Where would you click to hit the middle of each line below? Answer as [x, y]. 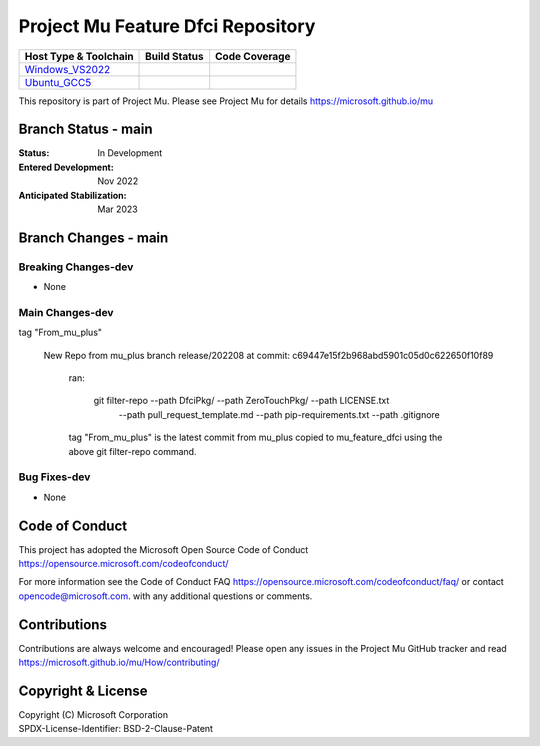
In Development [130, 153]
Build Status [174, 56]
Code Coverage [253, 56]
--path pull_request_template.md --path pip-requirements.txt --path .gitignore [279, 414]
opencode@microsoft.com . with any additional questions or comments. [165, 596]
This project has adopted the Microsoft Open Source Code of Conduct [163, 549]
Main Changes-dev [66, 312]
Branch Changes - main [93, 237]
